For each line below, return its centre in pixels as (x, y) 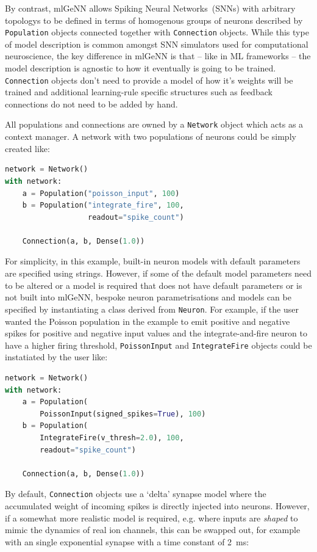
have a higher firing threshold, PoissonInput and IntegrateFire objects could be (158, 345)
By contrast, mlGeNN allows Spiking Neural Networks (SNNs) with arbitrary (150, 8)
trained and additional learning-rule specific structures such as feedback (139, 92)
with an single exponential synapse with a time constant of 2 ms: (127, 541)
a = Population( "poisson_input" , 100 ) (101, 193)
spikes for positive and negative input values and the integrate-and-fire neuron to (156, 333)
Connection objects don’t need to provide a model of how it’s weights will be (149, 80)
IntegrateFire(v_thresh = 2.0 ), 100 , (112, 438)
